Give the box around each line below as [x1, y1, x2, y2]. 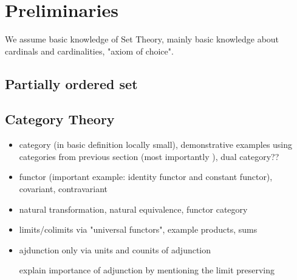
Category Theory [5, 110, 115, 128]
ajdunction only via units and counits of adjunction [19, 243, 211, 256]
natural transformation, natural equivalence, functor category [19, 202, 248, 215]
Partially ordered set [5, 74, 138, 93]
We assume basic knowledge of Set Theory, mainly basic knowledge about [5, 33, 279, 45]
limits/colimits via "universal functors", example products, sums [19, 223, 258, 236]
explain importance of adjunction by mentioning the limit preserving [19, 264, 275, 276]
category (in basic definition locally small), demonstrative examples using [19, 138, 293, 151]
